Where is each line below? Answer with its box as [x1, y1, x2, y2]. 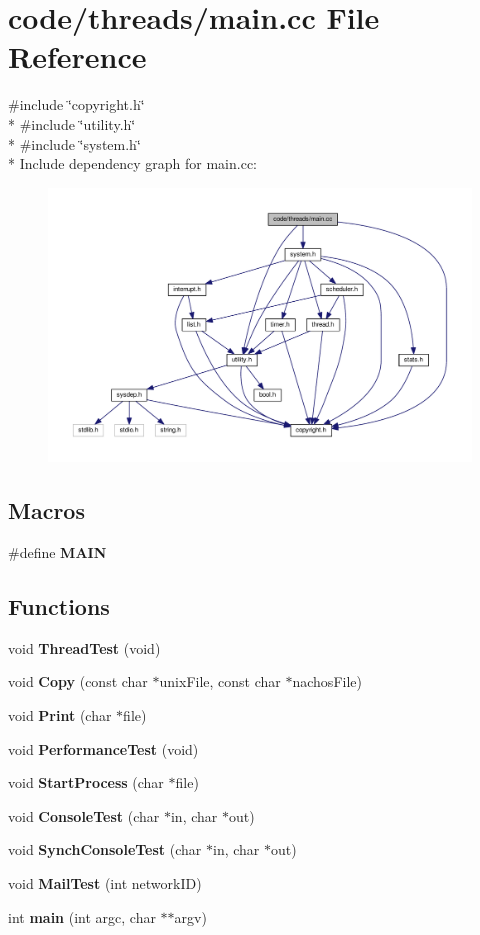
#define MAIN [8, 542, 107, 562]
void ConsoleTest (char [8, 805, 160, 826]
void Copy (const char [8, 671, 148, 692]
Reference [8, 36, 147, 77]
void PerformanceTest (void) [8, 738, 199, 759]
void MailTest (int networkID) [8, 872, 202, 893]
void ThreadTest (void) [8, 637, 161, 658]
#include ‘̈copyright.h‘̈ [8, 94, 145, 115]
